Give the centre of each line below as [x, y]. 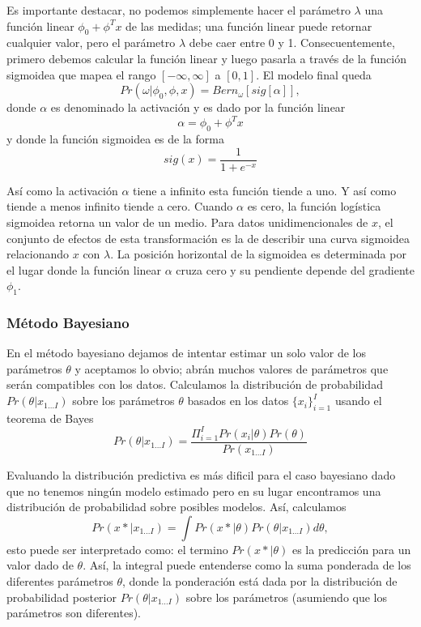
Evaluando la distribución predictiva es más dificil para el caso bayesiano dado [201, 475]
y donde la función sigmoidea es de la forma [115, 139]
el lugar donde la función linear [84, 269]
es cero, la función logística [314, 206]
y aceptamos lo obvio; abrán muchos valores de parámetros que [232, 368]
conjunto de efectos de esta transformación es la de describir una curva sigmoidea [208, 238]
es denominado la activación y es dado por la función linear [198, 107]
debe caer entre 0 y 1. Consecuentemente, [292, 43]
